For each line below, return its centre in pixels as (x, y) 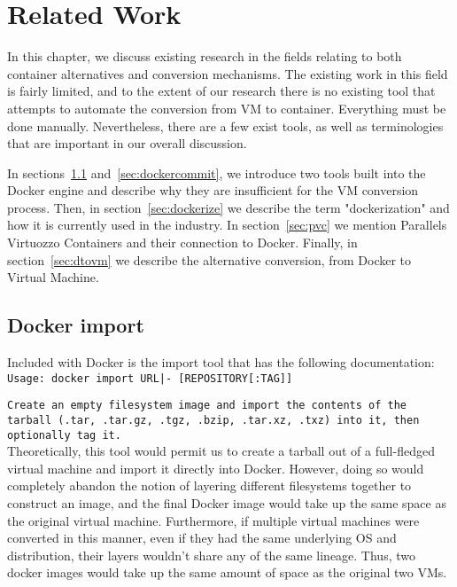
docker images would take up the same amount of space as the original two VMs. (227, 572)
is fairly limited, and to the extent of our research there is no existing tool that (221, 91)
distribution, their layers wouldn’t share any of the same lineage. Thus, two (211, 555)
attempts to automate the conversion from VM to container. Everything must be (227, 108)
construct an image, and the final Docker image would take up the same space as (227, 503)
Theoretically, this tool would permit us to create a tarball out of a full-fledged (221, 451)
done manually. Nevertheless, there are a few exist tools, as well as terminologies (225, 125)
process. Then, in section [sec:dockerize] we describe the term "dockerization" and (228, 207)
